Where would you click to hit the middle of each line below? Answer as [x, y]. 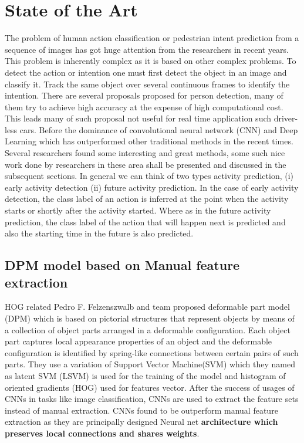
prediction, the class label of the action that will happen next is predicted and [145, 221]
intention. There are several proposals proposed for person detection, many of [144, 95]
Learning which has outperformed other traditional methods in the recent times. [149, 141]
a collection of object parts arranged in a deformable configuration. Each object [148, 329]
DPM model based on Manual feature [122, 265]
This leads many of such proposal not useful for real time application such [138, 118]
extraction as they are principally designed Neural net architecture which [141, 422]
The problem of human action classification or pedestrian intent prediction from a [152, 38]
